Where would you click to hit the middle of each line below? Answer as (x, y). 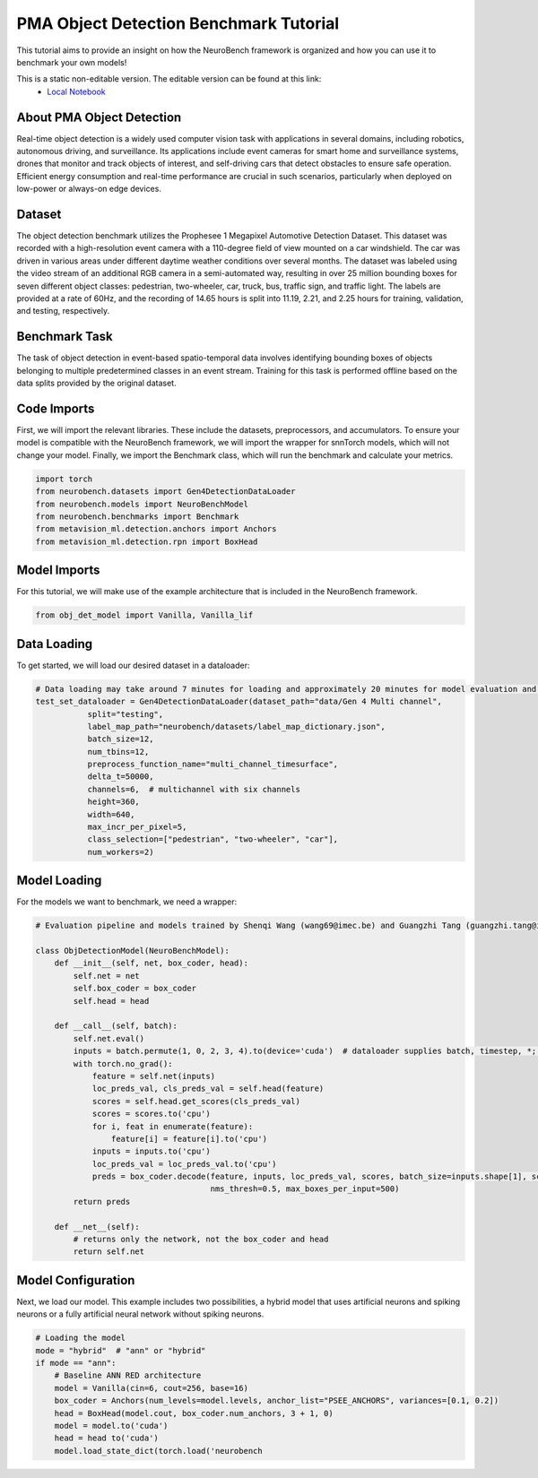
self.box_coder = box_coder (135, 989)
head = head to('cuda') (106, 1438)
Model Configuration (76, 1280)
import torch (64, 479)
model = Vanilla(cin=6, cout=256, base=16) (151, 1388)
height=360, (114, 802)
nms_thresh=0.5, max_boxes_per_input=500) (305, 1189)
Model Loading (59, 881)
